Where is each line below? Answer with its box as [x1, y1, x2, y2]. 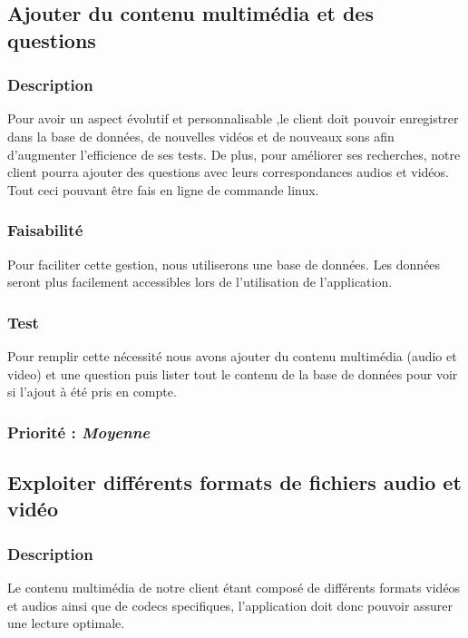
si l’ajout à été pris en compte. [7, 382, 177, 401]
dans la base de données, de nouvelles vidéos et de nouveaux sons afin [7, 126, 395, 145]
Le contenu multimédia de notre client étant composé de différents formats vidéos [7, 578, 461, 596]
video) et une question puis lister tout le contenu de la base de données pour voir [7, 364, 458, 383]
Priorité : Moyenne [7, 420, 150, 443]
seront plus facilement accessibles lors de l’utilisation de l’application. [7, 272, 393, 291]
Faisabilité [7, 219, 83, 241]
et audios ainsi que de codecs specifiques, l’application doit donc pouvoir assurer [7, 595, 453, 614]
